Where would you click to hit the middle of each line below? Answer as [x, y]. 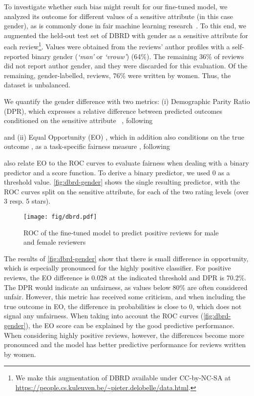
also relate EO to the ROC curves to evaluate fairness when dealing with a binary [127, 162]
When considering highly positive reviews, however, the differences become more [124, 335]
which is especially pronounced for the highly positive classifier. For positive [117, 268]
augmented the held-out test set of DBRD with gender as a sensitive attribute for [126, 35]
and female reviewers [55, 242]
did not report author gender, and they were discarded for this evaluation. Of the [126, 66]
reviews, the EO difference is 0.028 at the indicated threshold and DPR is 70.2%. [125, 277]
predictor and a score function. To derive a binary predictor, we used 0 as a [117, 172]
